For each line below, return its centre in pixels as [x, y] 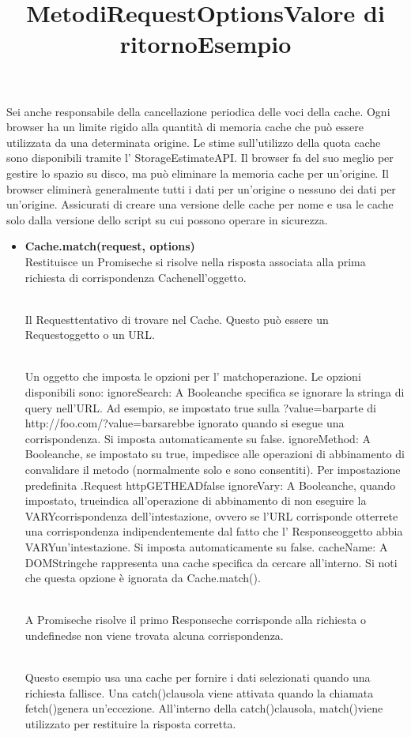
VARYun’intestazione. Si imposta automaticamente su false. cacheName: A [206, 547]
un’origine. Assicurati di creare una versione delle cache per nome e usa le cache [200, 204]
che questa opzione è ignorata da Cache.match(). [143, 578]
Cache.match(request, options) [110, 246]
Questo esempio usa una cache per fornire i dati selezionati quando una [198, 677]
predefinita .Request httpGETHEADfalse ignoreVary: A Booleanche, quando [210, 485]
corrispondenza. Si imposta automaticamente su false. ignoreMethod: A [198, 438]
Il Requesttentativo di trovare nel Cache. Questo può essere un [177, 319]
